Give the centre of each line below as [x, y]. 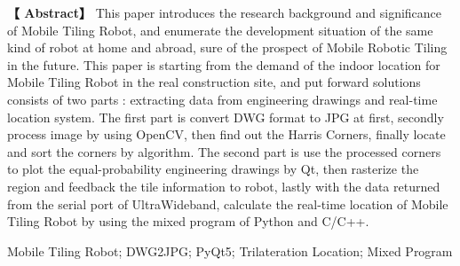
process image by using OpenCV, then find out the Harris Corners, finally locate [226, 134]
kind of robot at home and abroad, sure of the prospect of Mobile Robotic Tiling [227, 47]
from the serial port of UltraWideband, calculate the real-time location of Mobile [228, 203]
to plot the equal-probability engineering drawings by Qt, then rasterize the [213, 169]
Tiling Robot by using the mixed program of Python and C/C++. [188, 221]
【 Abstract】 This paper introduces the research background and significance [225, 12]
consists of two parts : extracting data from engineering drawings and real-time [222, 99]
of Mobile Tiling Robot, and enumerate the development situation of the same [220, 30]
